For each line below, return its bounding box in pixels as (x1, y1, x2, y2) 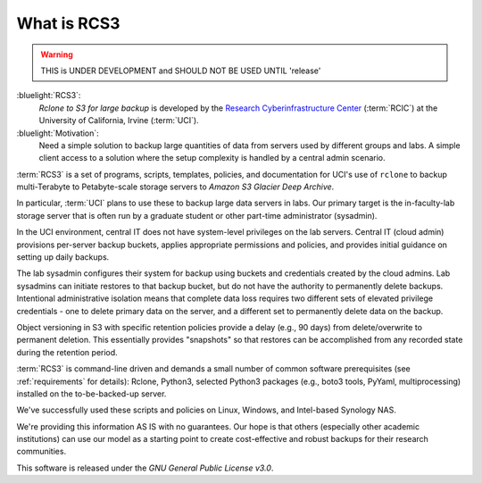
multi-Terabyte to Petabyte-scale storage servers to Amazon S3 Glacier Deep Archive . (16, 181, 335, 192)
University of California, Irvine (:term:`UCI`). (38, 115, 200, 126)
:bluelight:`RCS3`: (16, 90, 81, 101)
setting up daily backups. (16, 252, 110, 262)
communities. (16, 446, 67, 457)
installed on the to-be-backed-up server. (16, 388, 167, 399)
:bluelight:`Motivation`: (16, 128, 100, 138)
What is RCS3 (16, 13, 120, 33)
